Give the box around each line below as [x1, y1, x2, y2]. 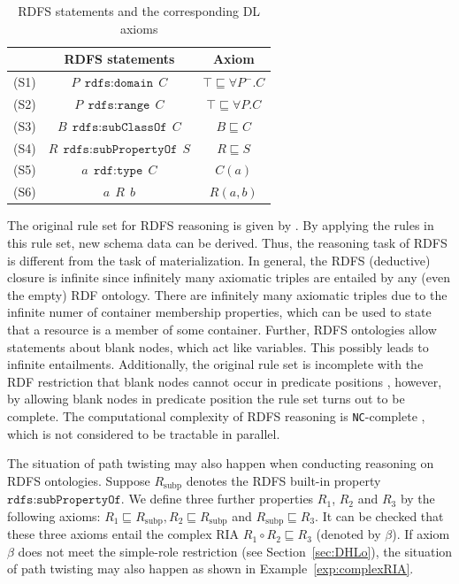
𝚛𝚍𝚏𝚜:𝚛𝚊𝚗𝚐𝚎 [88, 98, 150, 111]
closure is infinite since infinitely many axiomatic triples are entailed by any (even [7, 268, 450, 287]
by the [400, 489, 435, 508]
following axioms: [7, 506, 101, 525]
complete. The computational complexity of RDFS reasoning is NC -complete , [7, 406, 425, 425]
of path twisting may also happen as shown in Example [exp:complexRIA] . [7, 559, 414, 578]
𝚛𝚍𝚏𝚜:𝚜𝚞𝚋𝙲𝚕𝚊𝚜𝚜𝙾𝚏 [72, 120, 167, 134]
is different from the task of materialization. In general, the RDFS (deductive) [7, 250, 431, 269]
